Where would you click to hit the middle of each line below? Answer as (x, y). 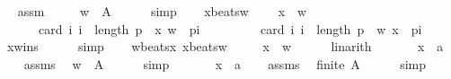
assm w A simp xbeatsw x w (162, 11)
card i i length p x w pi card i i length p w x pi (230, 28)
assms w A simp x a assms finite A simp (225, 63)
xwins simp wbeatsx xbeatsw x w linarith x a (225, 46)
